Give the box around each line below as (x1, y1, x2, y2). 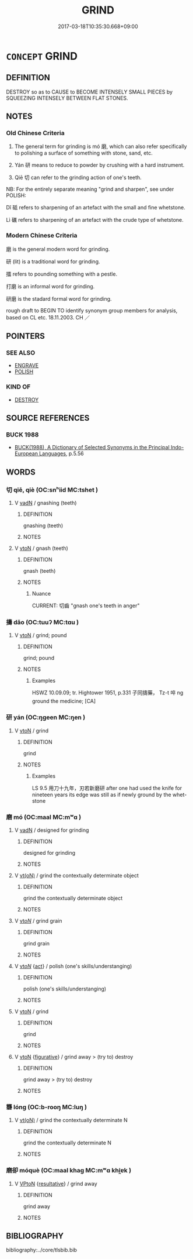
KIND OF (6, 383, 31, 391)
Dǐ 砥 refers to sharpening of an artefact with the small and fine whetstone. (6, 204, 185, 211)
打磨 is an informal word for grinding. (6, 283, 95, 290)
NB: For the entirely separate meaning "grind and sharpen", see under (6, 185, 174, 193)
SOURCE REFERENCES (6, 413, 90, 423)
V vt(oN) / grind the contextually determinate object (14, 872, 139, 879)
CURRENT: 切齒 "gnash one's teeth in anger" (31, 602, 140, 609)
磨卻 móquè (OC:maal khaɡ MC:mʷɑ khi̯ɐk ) (6, 1167, 132, 1175)
